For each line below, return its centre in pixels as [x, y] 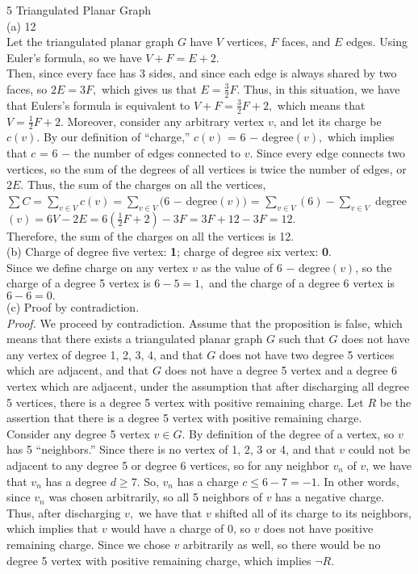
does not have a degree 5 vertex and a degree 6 [281, 370]
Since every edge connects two [331, 153]
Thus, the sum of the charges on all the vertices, [146, 184]
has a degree [76, 481]
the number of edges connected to [157, 153]
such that [302, 339]
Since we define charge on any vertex [98, 267]
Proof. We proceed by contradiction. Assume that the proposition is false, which [205, 323]
